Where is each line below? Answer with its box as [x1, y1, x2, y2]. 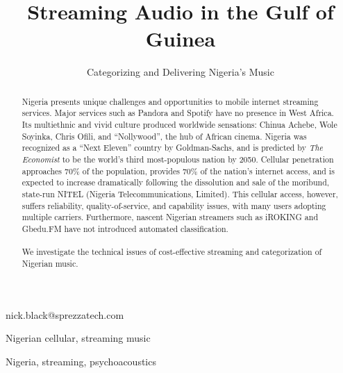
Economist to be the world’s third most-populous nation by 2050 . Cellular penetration [22, 153, 334, 165]
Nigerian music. [22, 257, 78, 269]
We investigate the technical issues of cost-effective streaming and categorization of [22, 246, 322, 258]
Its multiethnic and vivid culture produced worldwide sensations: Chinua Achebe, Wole [22, 119, 337, 131]
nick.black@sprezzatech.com [6, 307, 124, 322]
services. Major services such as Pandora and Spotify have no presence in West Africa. [22, 107, 334, 119]
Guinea [145, 24, 216, 53]
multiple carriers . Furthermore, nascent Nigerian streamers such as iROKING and [22, 211, 318, 223]
